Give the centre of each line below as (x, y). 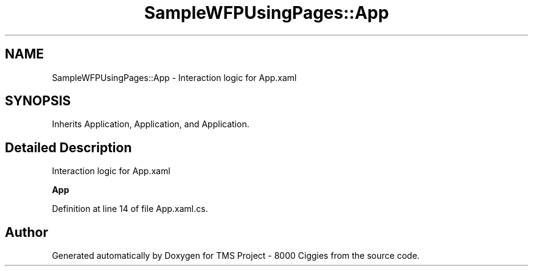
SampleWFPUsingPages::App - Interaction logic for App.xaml (174, 77)
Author (26, 232)
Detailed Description (68, 147)
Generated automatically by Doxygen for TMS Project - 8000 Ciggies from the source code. (236, 256)
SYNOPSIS (38, 101)
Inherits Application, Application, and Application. (151, 124)
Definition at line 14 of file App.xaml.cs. (130, 209)
